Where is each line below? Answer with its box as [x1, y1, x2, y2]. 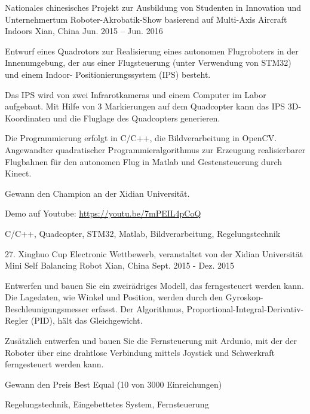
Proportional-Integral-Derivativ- [186, 302, 304, 315]
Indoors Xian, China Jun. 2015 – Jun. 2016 [5, 25, 163, 37]
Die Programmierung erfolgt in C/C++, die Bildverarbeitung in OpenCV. [5, 132, 277, 144]
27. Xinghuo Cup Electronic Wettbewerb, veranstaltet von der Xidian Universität [5, 247, 303, 260]
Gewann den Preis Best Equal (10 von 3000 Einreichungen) [5, 378, 222, 390]
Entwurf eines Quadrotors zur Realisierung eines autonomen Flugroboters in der [5, 44, 299, 57]
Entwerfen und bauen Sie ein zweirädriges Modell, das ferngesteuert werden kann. [5, 279, 304, 291]
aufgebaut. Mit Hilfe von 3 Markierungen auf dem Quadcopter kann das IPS [5, 100, 286, 112]
